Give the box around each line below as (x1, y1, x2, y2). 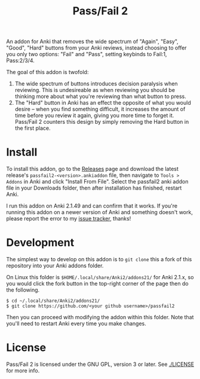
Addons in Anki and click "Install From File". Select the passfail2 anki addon (6, 178, 189, 185)
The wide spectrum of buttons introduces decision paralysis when (14, 80, 178, 87)
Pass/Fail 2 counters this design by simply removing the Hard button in (14, 118, 189, 126)
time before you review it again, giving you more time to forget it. (14, 112, 174, 119)
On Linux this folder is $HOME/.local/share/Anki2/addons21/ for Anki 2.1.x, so (6, 274, 194, 281)
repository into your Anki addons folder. (6, 262, 104, 270)
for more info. (6, 367, 40, 374)
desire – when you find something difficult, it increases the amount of (14, 106, 186, 113)
